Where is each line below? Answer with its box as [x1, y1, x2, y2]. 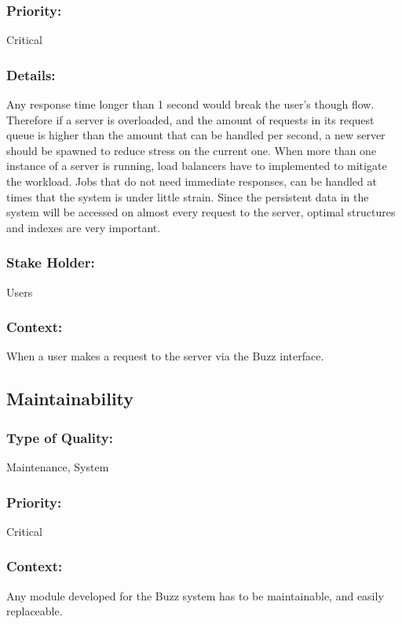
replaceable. [6, 603, 63, 619]
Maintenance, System [6, 459, 109, 474]
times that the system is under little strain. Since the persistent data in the [6, 188, 369, 205]
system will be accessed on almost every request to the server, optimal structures [6, 204, 396, 220]
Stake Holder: [6, 253, 95, 272]
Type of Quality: [6, 427, 113, 447]
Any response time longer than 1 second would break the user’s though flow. [6, 96, 375, 113]
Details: [6, 65, 56, 84]
